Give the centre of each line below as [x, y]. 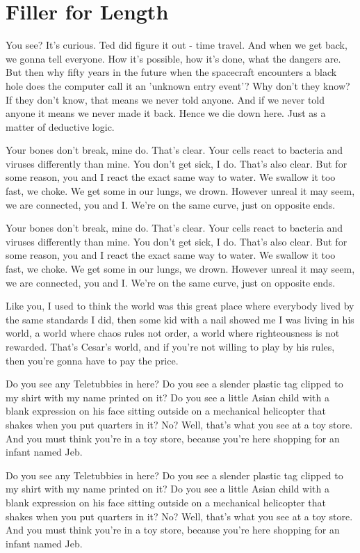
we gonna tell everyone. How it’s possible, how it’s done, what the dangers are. [173, 58]
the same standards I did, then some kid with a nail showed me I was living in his [180, 319]
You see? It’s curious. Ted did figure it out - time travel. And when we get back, [177, 45]
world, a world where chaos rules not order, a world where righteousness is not [173, 333]
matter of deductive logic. [60, 126]
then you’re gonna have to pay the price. [92, 360]
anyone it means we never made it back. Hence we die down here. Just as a [166, 113]
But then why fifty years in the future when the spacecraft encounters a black [171, 72]
